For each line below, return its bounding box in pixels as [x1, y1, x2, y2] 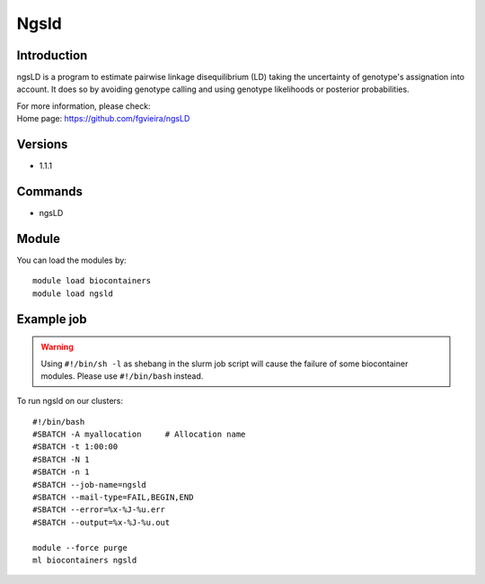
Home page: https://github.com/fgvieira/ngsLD [16, 113, 190, 124]
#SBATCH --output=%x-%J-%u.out [32, 517, 171, 527]
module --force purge [32, 543, 128, 553]
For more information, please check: [16, 100, 151, 112]
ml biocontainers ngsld [32, 555, 137, 565]
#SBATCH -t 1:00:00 [32, 442, 119, 452]
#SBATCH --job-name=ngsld [32, 480, 147, 490]
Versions [16, 137, 68, 152]
